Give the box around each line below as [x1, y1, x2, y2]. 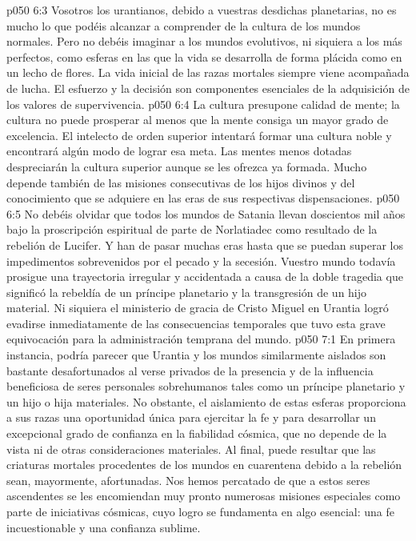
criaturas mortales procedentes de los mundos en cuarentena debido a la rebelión [6, 456, 402, 473]
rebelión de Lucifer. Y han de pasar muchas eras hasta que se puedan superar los [6, 236, 404, 253]
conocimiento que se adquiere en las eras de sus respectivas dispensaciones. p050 [6, 190, 400, 206]
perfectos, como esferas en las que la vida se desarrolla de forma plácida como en [6, 48, 402, 65]
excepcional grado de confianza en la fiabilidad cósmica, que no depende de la [6, 425, 387, 442]
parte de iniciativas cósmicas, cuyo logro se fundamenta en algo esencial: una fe [6, 503, 394, 519]
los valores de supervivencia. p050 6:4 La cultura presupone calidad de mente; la [6, 95, 400, 112]
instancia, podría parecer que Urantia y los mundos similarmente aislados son [6, 347, 386, 363]
